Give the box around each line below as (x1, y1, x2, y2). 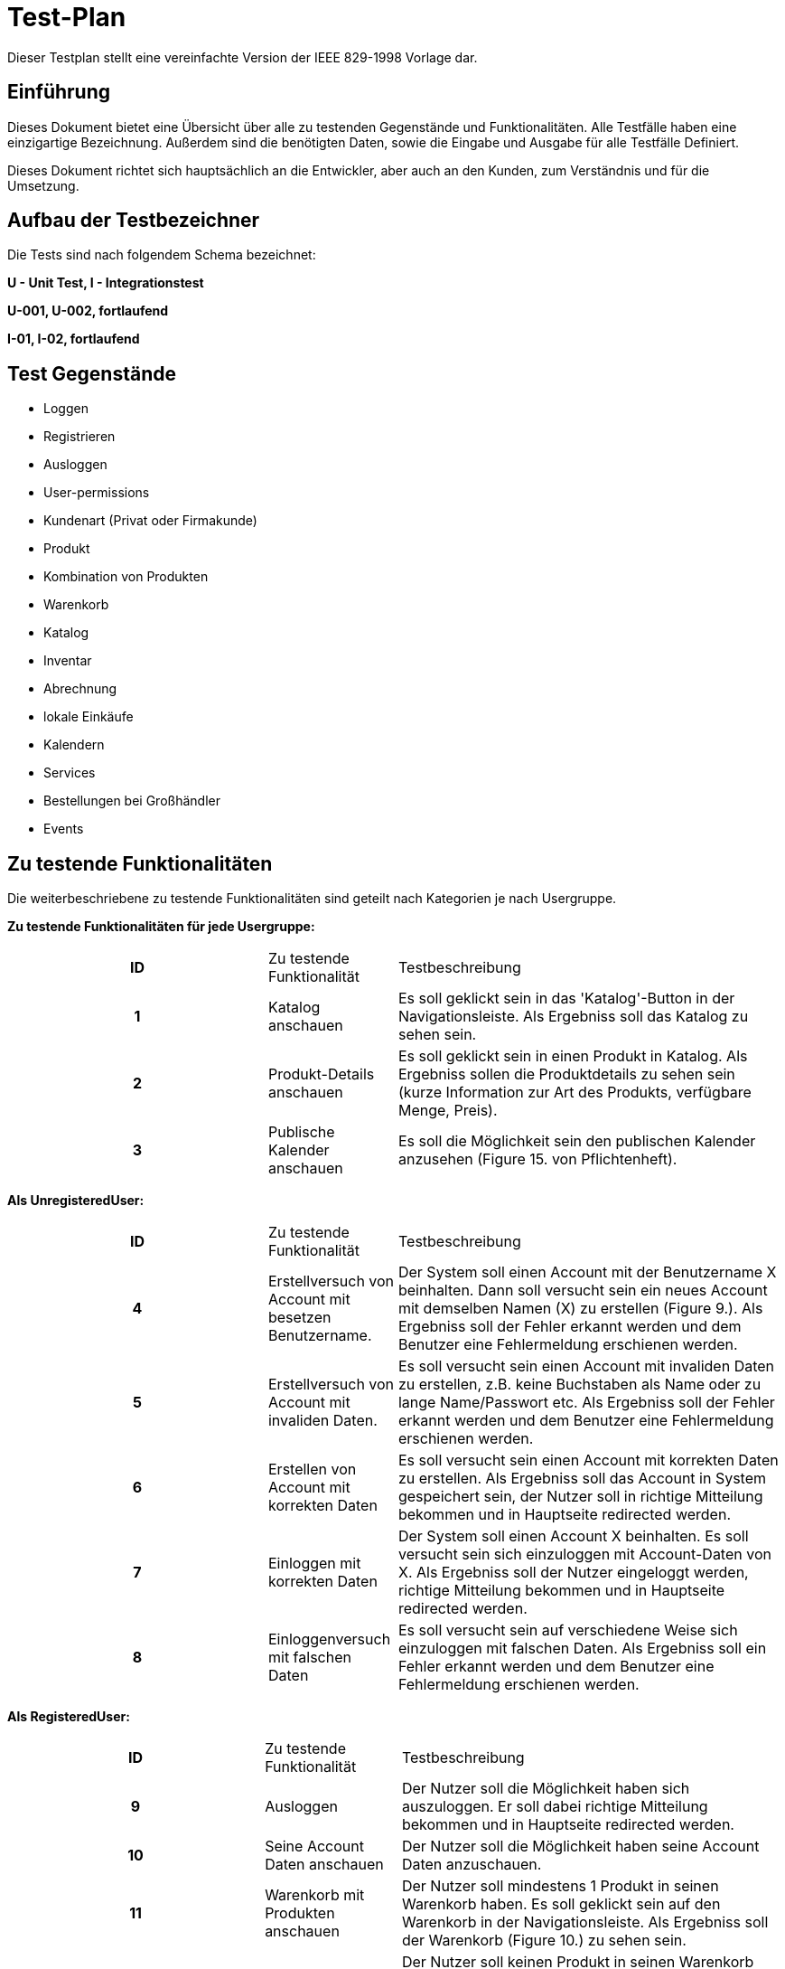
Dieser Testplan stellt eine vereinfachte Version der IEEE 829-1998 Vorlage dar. (7, 49, 478, 65)
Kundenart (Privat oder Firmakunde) (43, 513, 257, 529)
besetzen (267, 1308, 332, 1327)
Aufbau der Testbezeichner (7, 209, 260, 232)
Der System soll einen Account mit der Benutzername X (397, 1263, 777, 1282)
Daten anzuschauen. (401, 1855, 542, 1874)
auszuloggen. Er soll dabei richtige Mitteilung (401, 1797, 708, 1816)
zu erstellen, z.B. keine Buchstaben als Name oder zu (397, 1375, 762, 1394)
